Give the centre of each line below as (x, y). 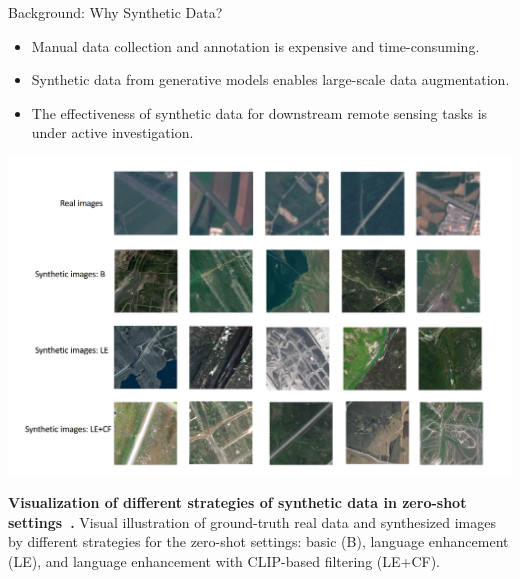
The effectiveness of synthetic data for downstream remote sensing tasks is (259, 112)
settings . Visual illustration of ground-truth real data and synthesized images (252, 521)
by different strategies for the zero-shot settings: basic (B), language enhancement (258, 541)
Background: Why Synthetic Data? (115, 12)
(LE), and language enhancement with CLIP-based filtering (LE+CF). (224, 560)
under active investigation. (112, 132)
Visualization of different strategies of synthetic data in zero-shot (237, 502)
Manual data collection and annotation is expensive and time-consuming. (255, 45)
